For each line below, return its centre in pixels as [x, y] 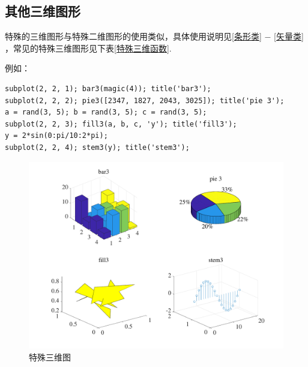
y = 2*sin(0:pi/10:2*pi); [56, 136]
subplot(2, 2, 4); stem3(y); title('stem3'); [97, 147]
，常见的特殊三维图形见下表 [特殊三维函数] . [88, 48]
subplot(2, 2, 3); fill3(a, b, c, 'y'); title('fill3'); [121, 124]
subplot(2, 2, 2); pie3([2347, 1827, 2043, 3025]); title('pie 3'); [145, 100]
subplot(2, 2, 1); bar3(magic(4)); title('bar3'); [108, 88]
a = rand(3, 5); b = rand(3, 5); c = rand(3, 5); [106, 112]
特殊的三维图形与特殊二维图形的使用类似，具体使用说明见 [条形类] [133, 36]
